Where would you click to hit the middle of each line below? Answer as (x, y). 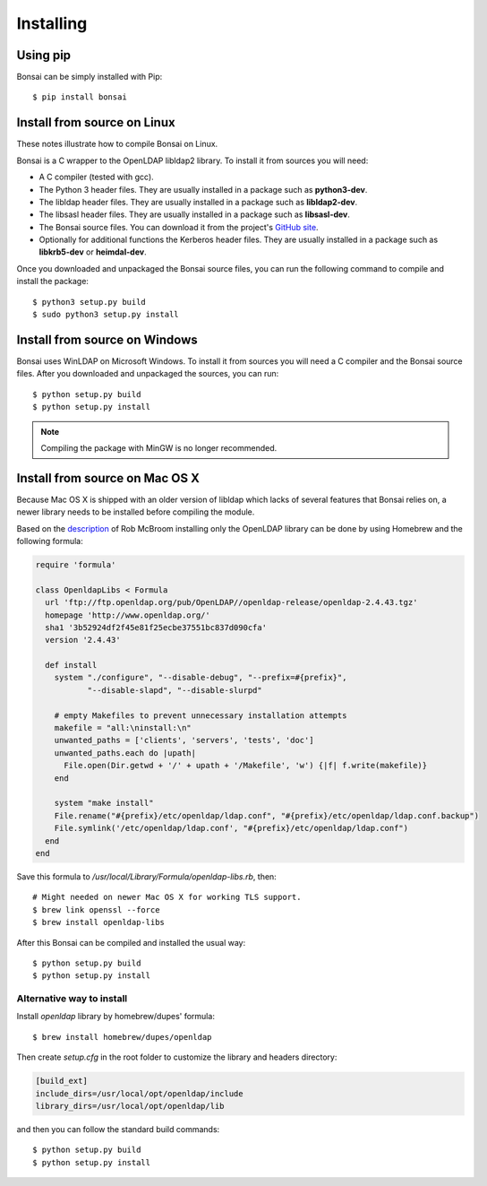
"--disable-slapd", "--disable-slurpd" (175, 690)
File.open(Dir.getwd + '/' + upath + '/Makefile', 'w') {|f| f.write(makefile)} (246, 766)
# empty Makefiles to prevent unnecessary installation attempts (201, 715)
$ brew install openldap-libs (99, 922)
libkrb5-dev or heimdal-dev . (93, 252)
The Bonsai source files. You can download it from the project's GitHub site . (179, 227)
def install (71, 665)
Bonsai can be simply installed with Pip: (90, 77)
